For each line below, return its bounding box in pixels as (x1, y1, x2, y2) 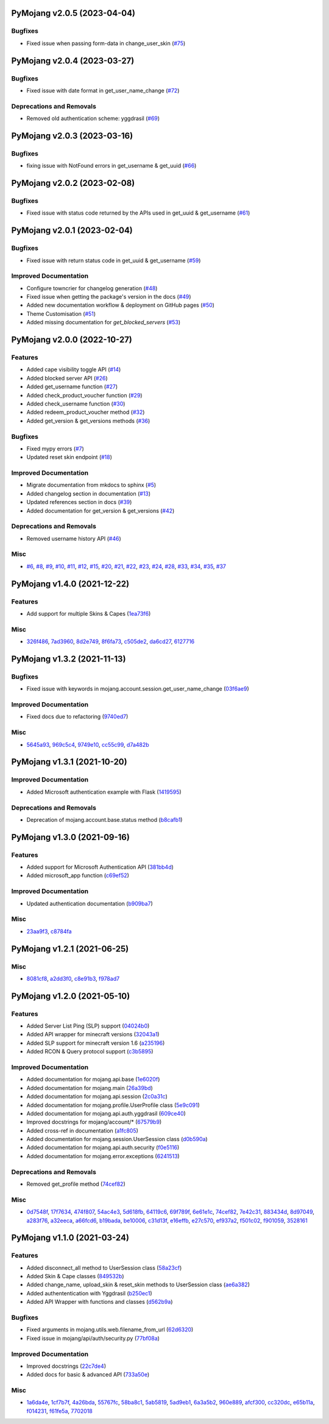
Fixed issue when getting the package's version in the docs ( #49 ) (26, 293, 191, 301)
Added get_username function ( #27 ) (26, 383, 118, 390)
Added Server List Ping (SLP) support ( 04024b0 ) (26, 1022, 150, 1030)
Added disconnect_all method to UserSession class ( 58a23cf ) (26, 1264, 182, 1271)
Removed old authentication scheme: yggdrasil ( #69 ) (26, 115, 160, 122)
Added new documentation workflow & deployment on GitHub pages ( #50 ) (26, 302, 214, 309)
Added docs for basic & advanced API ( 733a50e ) (26, 1371, 149, 1378)
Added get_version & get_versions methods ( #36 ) (26, 417, 150, 424)
